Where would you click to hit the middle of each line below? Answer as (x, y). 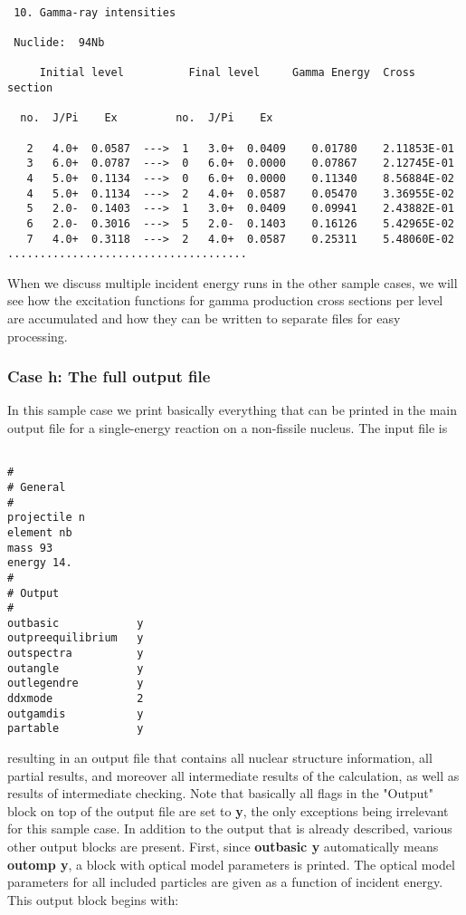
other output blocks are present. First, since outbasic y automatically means (223, 847)
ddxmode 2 (76, 699)
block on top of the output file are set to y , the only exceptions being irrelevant (228, 810)
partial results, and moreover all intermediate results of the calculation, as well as (233, 775)
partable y (76, 729)
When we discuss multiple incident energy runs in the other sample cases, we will (233, 282)
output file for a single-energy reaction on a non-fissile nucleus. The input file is (228, 428)
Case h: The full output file (109, 376)
